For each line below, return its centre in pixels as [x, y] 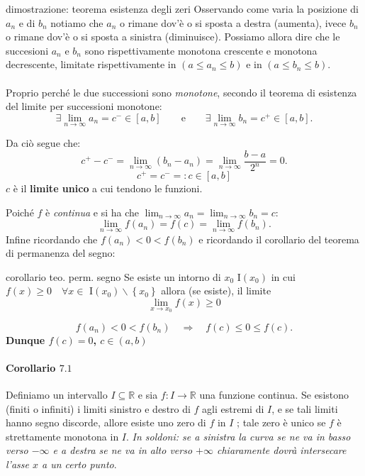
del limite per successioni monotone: [84, 106]
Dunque [26, 339]
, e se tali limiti [305, 408]
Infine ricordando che [52, 239]
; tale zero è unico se [281, 422]
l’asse [17, 464]
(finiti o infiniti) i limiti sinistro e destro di [98, 408]
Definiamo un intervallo [57, 394]
